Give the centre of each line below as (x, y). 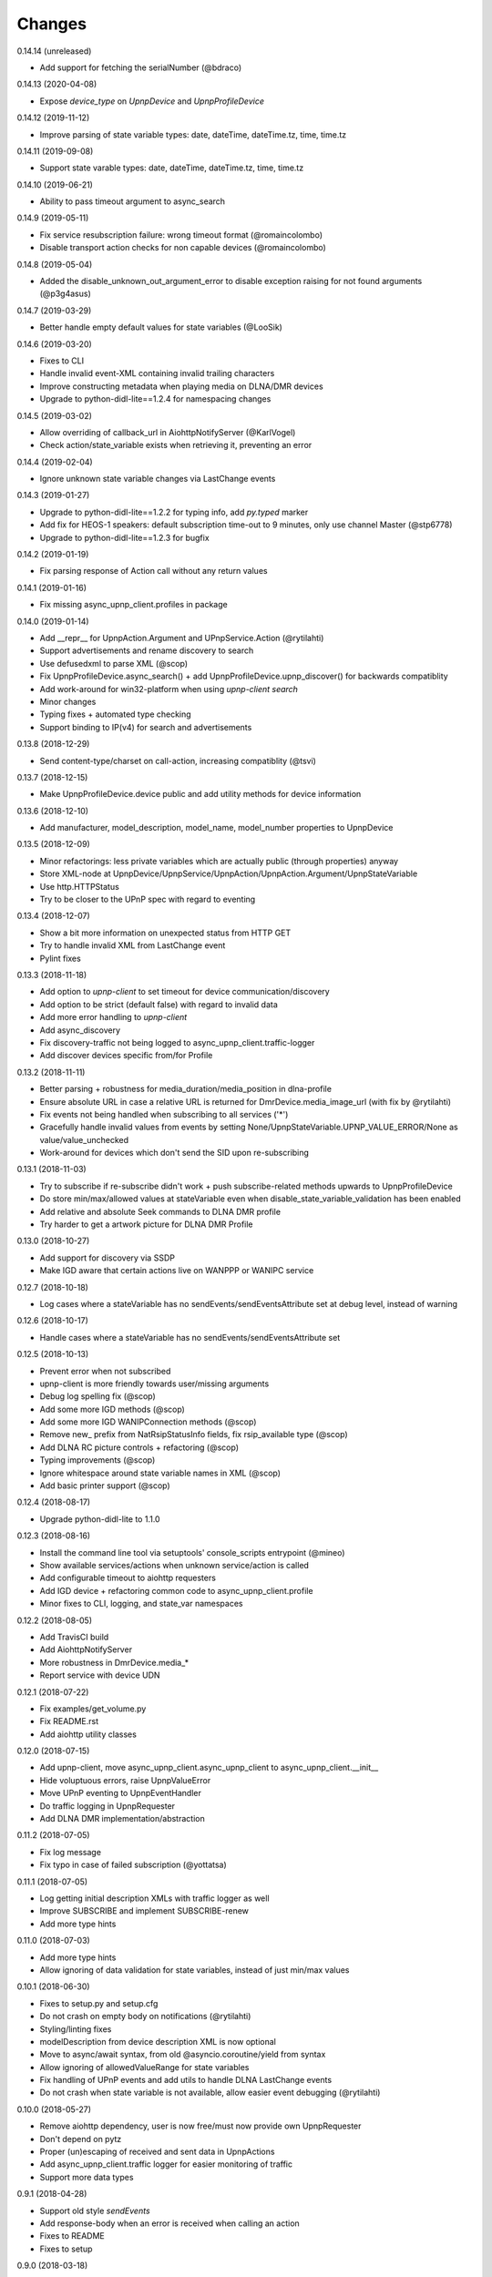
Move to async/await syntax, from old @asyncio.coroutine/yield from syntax (183, 2055)
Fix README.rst (69, 1721)
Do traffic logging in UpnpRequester (108, 1806)
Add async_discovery (80, 1030)
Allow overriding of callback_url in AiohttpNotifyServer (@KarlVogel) (168, 432)
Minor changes (68, 701)
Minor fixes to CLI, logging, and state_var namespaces (141, 1604)
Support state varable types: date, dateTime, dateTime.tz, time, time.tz (172, 168)
